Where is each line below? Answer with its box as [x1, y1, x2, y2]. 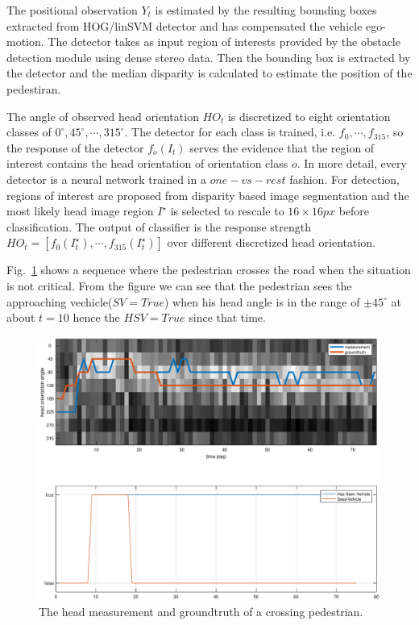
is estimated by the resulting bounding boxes [155, 2, 377, 18]
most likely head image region [6, 202, 154, 219]
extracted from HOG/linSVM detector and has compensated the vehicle [6, 17, 363, 34]
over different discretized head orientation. [167, 234, 376, 251]
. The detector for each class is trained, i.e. [124, 123, 336, 140]
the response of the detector [6, 139, 144, 156]
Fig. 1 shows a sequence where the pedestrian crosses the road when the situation [6, 261, 411, 278]
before [338, 202, 370, 219]
